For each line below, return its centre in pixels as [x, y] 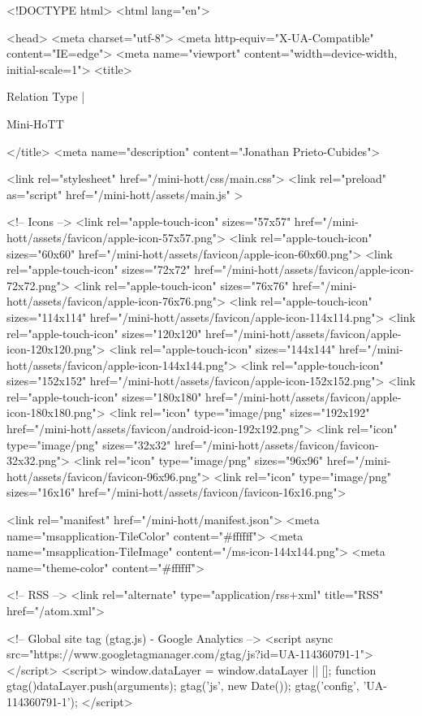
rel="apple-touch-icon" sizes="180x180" [104, 396]
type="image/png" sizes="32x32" [89, 444]
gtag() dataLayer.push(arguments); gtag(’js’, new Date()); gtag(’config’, [183, 686]
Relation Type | [46, 96]
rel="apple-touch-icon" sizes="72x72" [99, 269]
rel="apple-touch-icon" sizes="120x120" [104, 333]
